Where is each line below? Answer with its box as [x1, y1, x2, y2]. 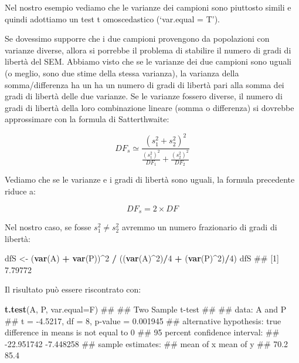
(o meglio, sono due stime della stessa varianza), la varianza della [5, 66, 239, 79]
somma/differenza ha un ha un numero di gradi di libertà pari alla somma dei [5, 78, 284, 90]
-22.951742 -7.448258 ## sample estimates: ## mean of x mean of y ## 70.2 [5, 337, 288, 349]
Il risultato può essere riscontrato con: [5, 283, 141, 295]
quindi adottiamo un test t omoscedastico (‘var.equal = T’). [5, 12, 220, 25]
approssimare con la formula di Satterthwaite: [5, 113, 169, 125]
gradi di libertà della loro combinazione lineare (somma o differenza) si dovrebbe [5, 101, 294, 113]
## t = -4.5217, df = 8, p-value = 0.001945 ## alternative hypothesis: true [5, 314, 281, 327]
